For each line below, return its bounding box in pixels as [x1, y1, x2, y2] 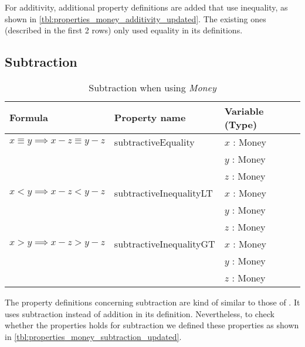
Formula [9, 111, 48, 125]
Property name [114, 111, 186, 125]
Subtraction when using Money [89, 80, 216, 94]
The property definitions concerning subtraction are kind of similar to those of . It [5, 296, 300, 308]
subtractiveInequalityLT [114, 185, 213, 200]
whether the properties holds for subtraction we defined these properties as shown [5, 319, 299, 331]
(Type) [224, 117, 257, 131]
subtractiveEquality [114, 135, 195, 149]
